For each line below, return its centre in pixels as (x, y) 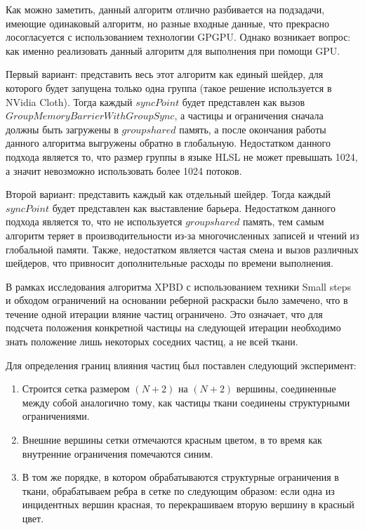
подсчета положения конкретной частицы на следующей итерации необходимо (173, 327)
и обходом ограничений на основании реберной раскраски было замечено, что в (177, 300)
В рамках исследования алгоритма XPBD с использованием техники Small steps (179, 286)
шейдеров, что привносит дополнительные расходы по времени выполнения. (170, 263)
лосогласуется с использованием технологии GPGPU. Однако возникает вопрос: (178, 37)
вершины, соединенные (286, 389)
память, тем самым (283, 221)
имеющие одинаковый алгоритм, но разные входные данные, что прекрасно (167, 23)
